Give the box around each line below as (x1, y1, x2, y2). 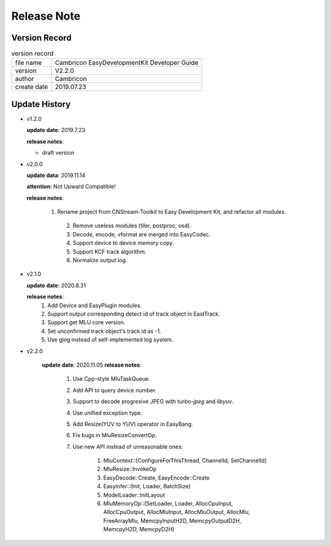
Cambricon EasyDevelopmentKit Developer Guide (55, 58, 199, 67)
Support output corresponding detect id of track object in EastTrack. (47, 310, 220, 318)
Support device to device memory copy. (72, 240, 174, 247)
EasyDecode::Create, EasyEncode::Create (103, 474, 210, 482)
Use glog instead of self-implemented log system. (47, 336, 174, 343)
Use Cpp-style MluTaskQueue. (72, 375, 150, 383)
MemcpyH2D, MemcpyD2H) (103, 526, 175, 533)
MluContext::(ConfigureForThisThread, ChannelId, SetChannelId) (103, 457, 267, 464)
